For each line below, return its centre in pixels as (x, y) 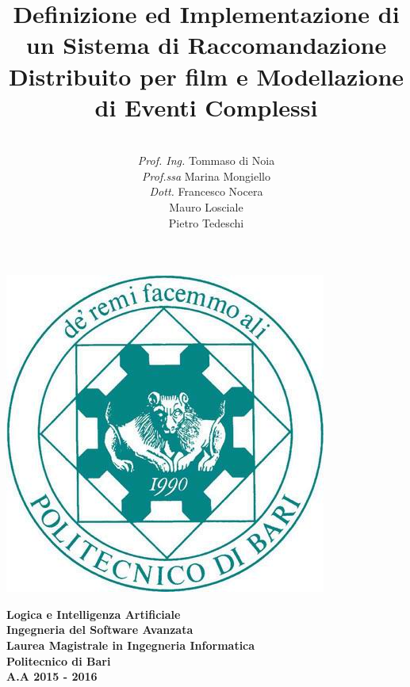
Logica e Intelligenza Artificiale (94, 614)
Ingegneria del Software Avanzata (100, 630)
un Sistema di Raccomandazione (206, 45)
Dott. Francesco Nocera (206, 191)
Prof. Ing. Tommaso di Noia (206, 160)
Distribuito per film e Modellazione (206, 76)
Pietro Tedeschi (206, 222)
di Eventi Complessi (206, 107)
